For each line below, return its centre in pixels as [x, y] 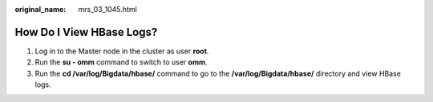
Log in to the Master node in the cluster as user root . [122, 51]
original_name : [40, 9]
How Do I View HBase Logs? [86, 32]
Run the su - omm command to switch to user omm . [121, 62]
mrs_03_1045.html [108, 9]
